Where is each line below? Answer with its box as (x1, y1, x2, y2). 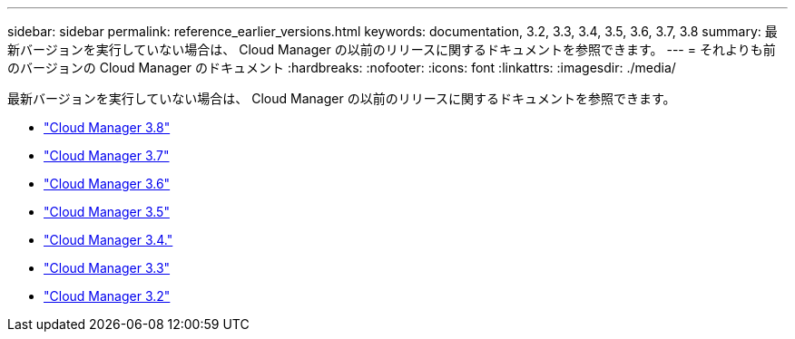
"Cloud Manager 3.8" (44, 120, 171, 135)
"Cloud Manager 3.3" (44, 260, 171, 276)
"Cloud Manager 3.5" (44, 204, 170, 219)
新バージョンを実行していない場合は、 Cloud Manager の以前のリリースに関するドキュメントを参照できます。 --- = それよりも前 (7, 42, 776, 57)
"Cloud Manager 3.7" (44, 148, 170, 163)
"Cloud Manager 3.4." (44, 232, 173, 247)
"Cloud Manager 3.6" (44, 176, 171, 191)
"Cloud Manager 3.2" (44, 288, 171, 304)
